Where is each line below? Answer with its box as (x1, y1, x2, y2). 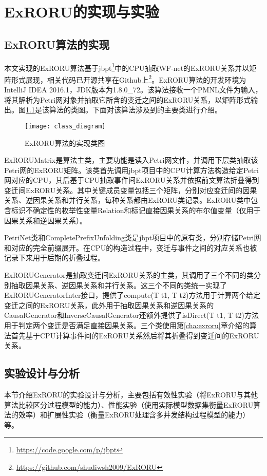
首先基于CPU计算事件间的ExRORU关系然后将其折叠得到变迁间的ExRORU (11, 330, 259, 340)
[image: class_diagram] (25, 122, 106, 130)
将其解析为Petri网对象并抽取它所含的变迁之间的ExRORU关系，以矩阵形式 (4, 94, 251, 105)
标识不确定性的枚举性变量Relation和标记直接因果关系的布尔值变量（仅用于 (11, 205, 261, 216)
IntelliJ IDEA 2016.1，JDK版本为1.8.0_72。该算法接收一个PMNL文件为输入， (4, 84, 262, 95)
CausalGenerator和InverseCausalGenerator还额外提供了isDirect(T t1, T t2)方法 (4, 310, 259, 320)
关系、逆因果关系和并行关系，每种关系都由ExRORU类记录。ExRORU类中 (4, 195, 251, 205)
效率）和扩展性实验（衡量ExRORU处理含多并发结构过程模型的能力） (18, 409, 250, 420)
